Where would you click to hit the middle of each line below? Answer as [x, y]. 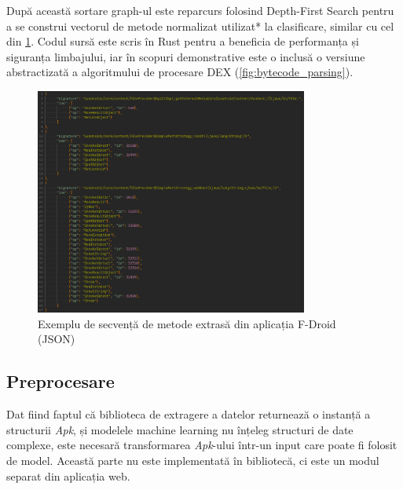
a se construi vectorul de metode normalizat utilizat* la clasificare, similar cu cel [200, 26]
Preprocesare [60, 381]
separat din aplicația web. [68, 475]
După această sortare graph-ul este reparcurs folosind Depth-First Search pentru [200, 10]
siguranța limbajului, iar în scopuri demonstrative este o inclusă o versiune [186, 56]
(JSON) [57, 339]
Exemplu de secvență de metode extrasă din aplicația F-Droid [187, 323]
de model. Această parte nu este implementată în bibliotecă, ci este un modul [193, 460]
